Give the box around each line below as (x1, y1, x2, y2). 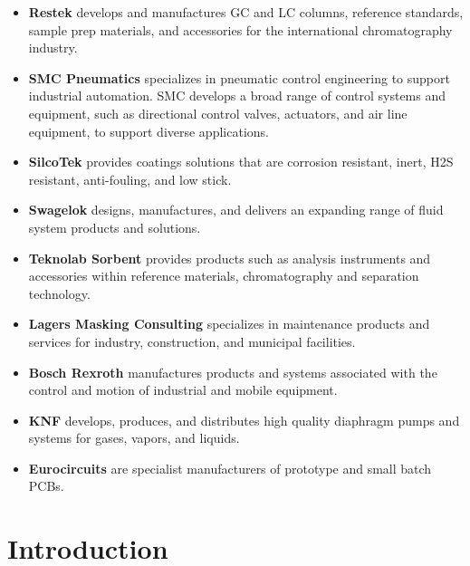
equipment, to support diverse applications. (28, 121, 269, 140)
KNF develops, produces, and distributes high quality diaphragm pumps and (28, 410, 460, 429)
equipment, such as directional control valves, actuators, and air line (28, 103, 408, 122)
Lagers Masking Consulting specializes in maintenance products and (28, 314, 430, 333)
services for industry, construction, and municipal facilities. (28, 331, 356, 350)
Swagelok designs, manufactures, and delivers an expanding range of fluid (28, 200, 444, 219)
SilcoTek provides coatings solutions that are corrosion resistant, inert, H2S (28, 152, 454, 171)
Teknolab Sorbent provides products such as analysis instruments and (28, 248, 431, 267)
